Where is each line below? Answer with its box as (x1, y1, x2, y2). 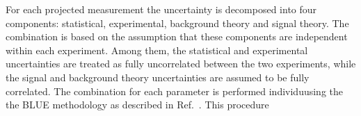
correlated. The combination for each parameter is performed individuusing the (6, 83, 344, 98)
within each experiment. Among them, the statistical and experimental (6, 42, 308, 57)
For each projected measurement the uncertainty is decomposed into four (6, 2, 317, 16)
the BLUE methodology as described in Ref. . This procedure (6, 97, 269, 112)
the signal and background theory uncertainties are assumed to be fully (6, 69, 310, 84)
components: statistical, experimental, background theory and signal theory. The (6, 15, 349, 30)
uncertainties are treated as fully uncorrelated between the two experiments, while (6, 56, 356, 71)
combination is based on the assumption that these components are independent (6, 29, 348, 44)
